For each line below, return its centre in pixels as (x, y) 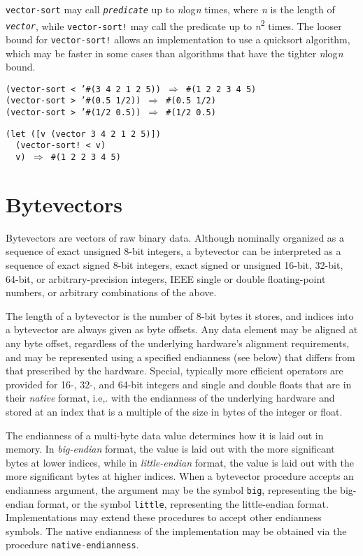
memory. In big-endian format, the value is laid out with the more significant (170, 449)
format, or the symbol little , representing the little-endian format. (183, 503)
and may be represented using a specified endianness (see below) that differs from (180, 357)
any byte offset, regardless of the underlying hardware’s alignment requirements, (178, 343)
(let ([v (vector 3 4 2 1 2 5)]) (83, 134)
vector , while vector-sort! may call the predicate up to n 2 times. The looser (174, 24)
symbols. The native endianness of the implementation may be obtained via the (176, 531)
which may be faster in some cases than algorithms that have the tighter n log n (175, 53)
